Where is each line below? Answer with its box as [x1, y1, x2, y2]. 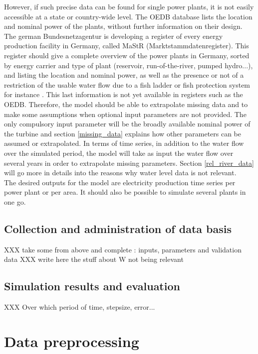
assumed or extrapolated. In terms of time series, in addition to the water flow [4, 138, 244, 148]
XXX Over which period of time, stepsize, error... [4, 302, 155, 312]
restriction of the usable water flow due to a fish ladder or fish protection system [4, 79, 251, 90]
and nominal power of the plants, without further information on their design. [4, 21, 243, 31]
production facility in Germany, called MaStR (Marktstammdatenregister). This [4, 40, 249, 51]
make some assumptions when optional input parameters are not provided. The [4, 109, 247, 119]
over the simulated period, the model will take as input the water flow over [4, 147, 234, 158]
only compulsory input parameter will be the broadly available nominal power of [4, 118, 251, 129]
